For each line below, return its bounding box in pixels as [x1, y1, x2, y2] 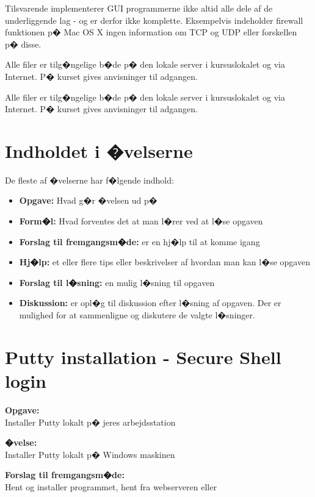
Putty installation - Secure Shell [5, 344, 281, 369]
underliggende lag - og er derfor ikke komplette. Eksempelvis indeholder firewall [5, 13, 303, 26]
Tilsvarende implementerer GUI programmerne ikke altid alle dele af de [5, 2, 273, 14]
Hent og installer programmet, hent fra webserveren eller [5, 480, 217, 493]
